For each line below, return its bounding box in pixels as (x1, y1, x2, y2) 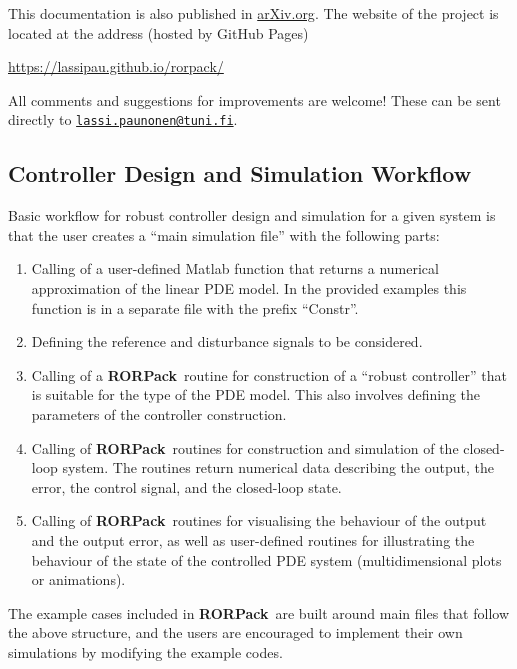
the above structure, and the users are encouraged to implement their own (8, 622, 463, 643)
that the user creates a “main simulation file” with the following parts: (8, 224, 440, 245)
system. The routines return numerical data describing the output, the (62, 457, 494, 478)
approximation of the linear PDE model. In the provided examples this (31, 278, 467, 299)
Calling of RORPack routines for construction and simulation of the (31, 437, 459, 458)
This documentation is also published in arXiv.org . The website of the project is (8, 3, 499, 23)
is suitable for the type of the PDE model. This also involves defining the (31, 384, 481, 405)
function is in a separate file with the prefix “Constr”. (31, 297, 359, 318)
